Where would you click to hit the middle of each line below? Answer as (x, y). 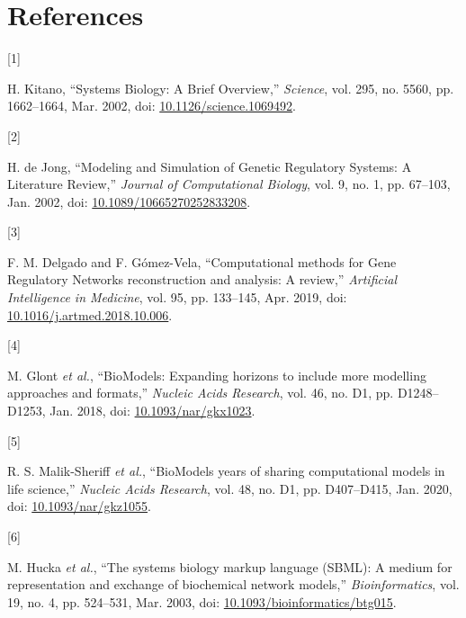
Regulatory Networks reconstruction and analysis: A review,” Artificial (202, 279)
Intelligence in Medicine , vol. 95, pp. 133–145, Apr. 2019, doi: (177, 297)
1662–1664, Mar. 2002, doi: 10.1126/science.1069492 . (152, 106)
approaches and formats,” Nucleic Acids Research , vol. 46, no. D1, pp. (201, 393)
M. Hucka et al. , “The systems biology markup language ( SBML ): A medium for (230, 566)
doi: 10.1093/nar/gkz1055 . (79, 506)
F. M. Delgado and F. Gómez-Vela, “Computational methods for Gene (202, 261)
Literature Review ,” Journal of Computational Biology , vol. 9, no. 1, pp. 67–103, (229, 184)
